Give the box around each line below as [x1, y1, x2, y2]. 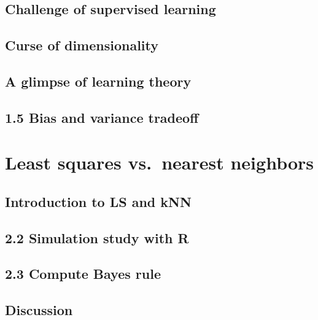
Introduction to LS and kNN [5, 192, 192, 211]
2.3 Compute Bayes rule [5, 264, 161, 283]
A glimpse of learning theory [5, 71, 192, 90]
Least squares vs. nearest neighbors [5, 150, 314, 175]
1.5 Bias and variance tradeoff [5, 107, 199, 127]
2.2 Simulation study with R [5, 228, 189, 247]
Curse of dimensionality [5, 36, 159, 55]
